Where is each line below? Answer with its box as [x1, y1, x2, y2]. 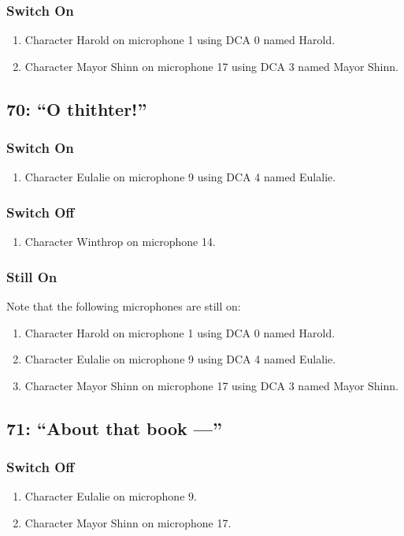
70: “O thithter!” [6, 96, 147, 121]
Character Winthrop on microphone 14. [24, 233, 216, 250]
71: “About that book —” [6, 415, 222, 440]
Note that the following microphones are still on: [6, 298, 241, 315]
